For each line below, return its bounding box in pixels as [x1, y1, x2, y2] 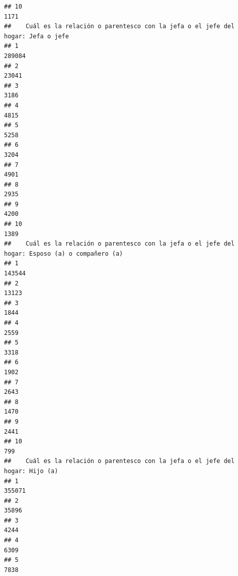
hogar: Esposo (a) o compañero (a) [4, 250, 123, 257]
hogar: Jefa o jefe [4, 32, 69, 40]
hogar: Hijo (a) [4, 467, 58, 475]
